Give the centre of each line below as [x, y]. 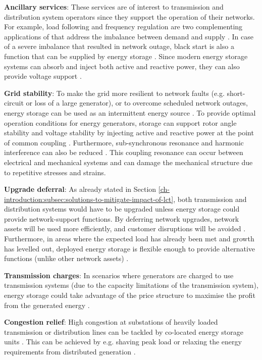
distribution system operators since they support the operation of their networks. [129, 16]
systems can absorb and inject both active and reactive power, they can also [122, 66]
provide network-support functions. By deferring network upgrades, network [122, 218]
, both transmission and [210, 199]
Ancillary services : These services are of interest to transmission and [114, 7]
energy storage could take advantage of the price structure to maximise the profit [130, 295]
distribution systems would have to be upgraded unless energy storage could [122, 209]
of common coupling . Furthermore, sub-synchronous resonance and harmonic [124, 142]
